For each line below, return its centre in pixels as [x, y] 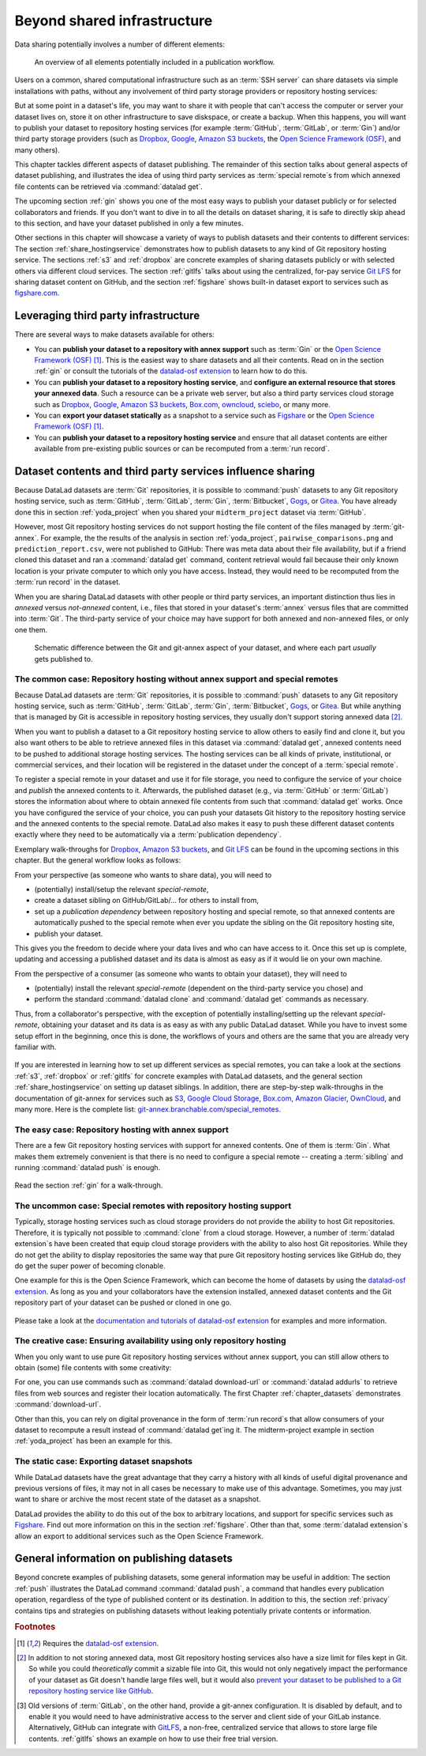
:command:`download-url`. [58, 1404]
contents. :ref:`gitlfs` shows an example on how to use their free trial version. [153, 1739]
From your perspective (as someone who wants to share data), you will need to [143, 874]
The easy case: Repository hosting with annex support [121, 1129]
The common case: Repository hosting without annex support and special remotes [176, 679]
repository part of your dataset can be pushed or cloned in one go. [123, 1303]
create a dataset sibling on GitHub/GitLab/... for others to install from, [147, 901]
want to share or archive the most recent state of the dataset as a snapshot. [138, 1499]
